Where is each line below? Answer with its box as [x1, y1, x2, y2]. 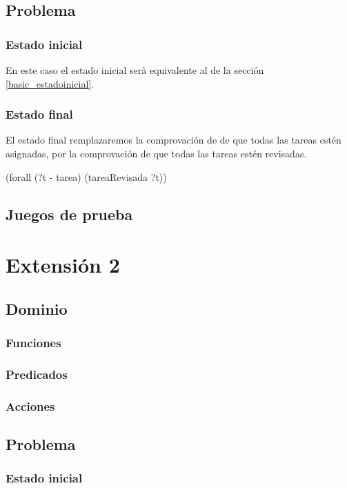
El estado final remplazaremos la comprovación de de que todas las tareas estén [6, 133, 341, 147]
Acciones [6, 397, 55, 414]
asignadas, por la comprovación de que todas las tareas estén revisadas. [6, 146, 307, 160]
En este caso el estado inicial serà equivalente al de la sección [6, 63, 264, 77]
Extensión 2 [6, 251, 120, 279]
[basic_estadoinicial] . [6, 76, 95, 90]
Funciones [6, 334, 61, 351]
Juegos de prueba [6, 203, 133, 224]
